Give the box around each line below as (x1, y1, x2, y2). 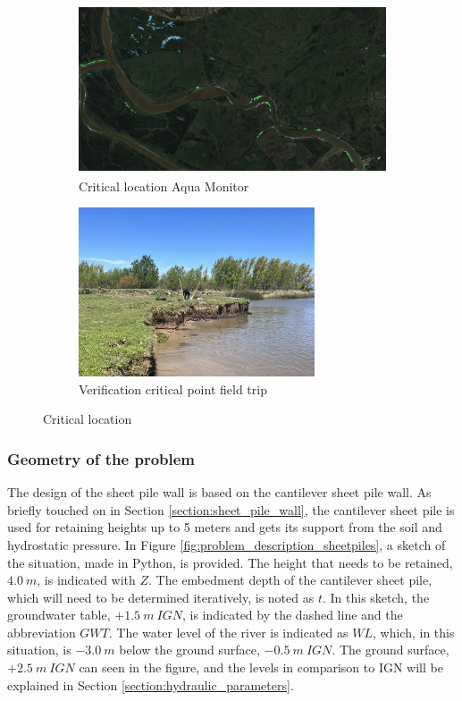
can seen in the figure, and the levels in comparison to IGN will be (79, 658, 443, 677)
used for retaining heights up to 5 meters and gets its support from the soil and (7, 518, 442, 536)
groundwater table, (7, 605, 111, 624)
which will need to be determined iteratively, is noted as (7, 587, 315, 606)
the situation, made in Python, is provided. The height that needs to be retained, (7, 553, 453, 571)
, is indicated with (37, 570, 136, 589)
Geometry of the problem (7, 447, 196, 469)
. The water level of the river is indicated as (108, 622, 349, 641)
